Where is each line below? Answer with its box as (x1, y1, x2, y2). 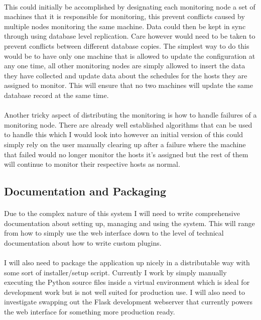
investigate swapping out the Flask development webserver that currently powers (4, 296, 253, 307)
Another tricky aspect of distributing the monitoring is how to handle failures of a (4, 110, 257, 120)
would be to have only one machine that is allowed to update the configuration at (4, 50, 255, 61)
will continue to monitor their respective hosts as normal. (4, 159, 180, 169)
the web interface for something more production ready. (4, 306, 175, 316)
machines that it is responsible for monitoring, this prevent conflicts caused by (4, 11, 245, 22)
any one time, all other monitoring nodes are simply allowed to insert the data (4, 60, 245, 71)
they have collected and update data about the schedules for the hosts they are (4, 70, 247, 80)
